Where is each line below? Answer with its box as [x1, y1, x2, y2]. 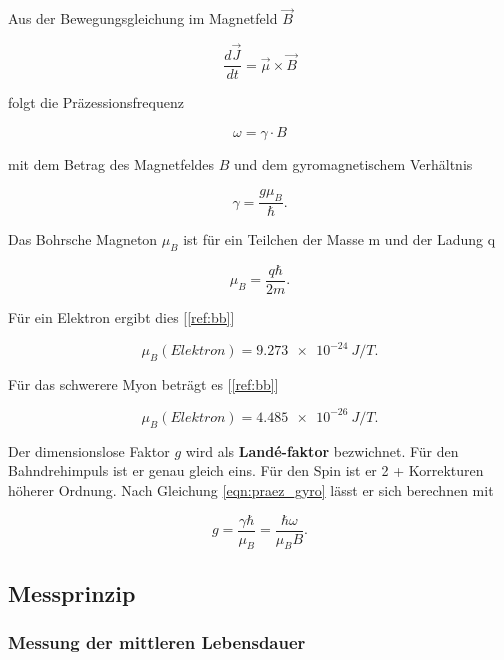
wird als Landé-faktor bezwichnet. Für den [185, 440, 459, 461]
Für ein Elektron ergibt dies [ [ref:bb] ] [8, 306, 235, 327]
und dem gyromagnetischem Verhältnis [234, 153, 473, 174]
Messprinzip [8, 577, 136, 608]
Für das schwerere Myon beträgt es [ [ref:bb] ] [8, 373, 279, 394]
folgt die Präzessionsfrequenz [8, 92, 184, 113]
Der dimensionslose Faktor [8, 440, 170, 461]
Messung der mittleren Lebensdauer [8, 630, 306, 655]
